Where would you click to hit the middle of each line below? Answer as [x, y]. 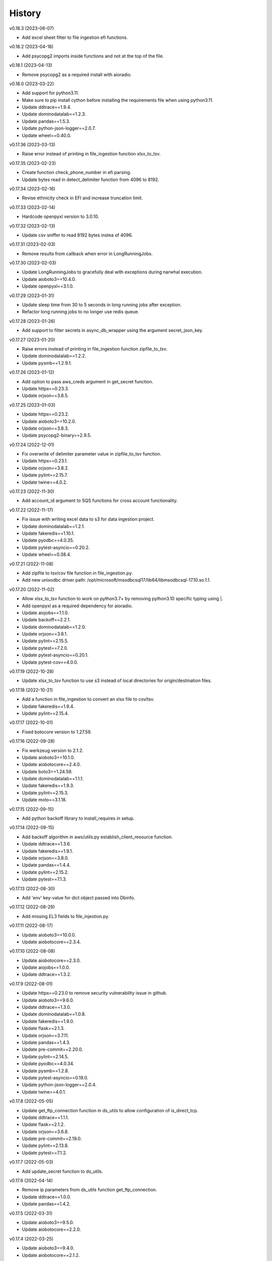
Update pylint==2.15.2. [45, 872]
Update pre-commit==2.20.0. [52, 1050]
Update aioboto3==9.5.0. [48, 1222]
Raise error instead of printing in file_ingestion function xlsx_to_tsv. [91, 154]
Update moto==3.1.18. [44, 800]
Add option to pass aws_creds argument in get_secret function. [88, 381]
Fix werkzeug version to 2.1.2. [53, 750]
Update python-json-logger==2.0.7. [59, 128]
